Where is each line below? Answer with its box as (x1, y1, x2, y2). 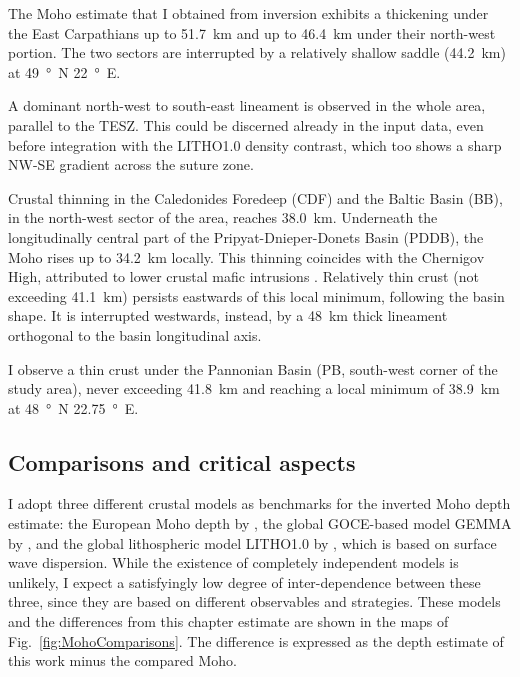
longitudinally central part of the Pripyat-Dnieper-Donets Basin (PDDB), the (8, 226, 484, 247)
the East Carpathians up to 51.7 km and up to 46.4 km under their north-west (8, 22, 496, 43)
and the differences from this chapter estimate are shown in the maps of (8, 611, 449, 632)
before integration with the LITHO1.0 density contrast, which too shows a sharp (8, 134, 502, 155)
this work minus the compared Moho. (8, 650, 237, 671)
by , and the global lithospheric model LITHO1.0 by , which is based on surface (8, 532, 497, 553)
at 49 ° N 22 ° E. (8, 61, 121, 82)
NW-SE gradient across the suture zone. (8, 154, 254, 175)
